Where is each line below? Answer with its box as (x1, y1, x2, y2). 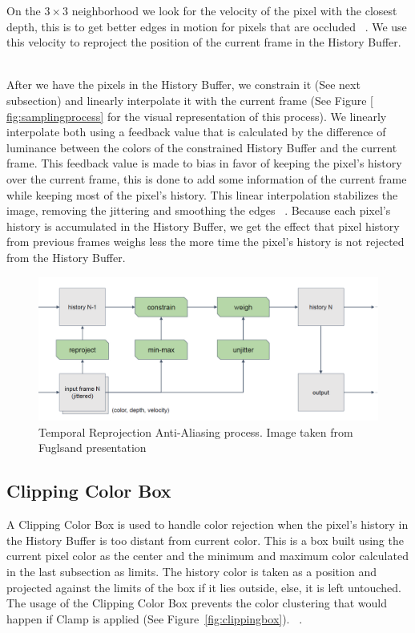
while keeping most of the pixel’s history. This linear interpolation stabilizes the (6, 186, 398, 203)
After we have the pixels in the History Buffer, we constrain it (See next (6, 76, 361, 93)
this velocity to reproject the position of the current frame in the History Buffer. (6, 34, 401, 50)
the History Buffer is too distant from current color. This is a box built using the (6, 531, 404, 548)
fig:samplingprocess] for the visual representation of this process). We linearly (6, 107, 387, 124)
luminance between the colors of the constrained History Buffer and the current (6, 139, 397, 155)
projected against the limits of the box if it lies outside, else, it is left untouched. (6, 579, 401, 595)
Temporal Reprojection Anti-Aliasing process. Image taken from (38, 423, 353, 440)
